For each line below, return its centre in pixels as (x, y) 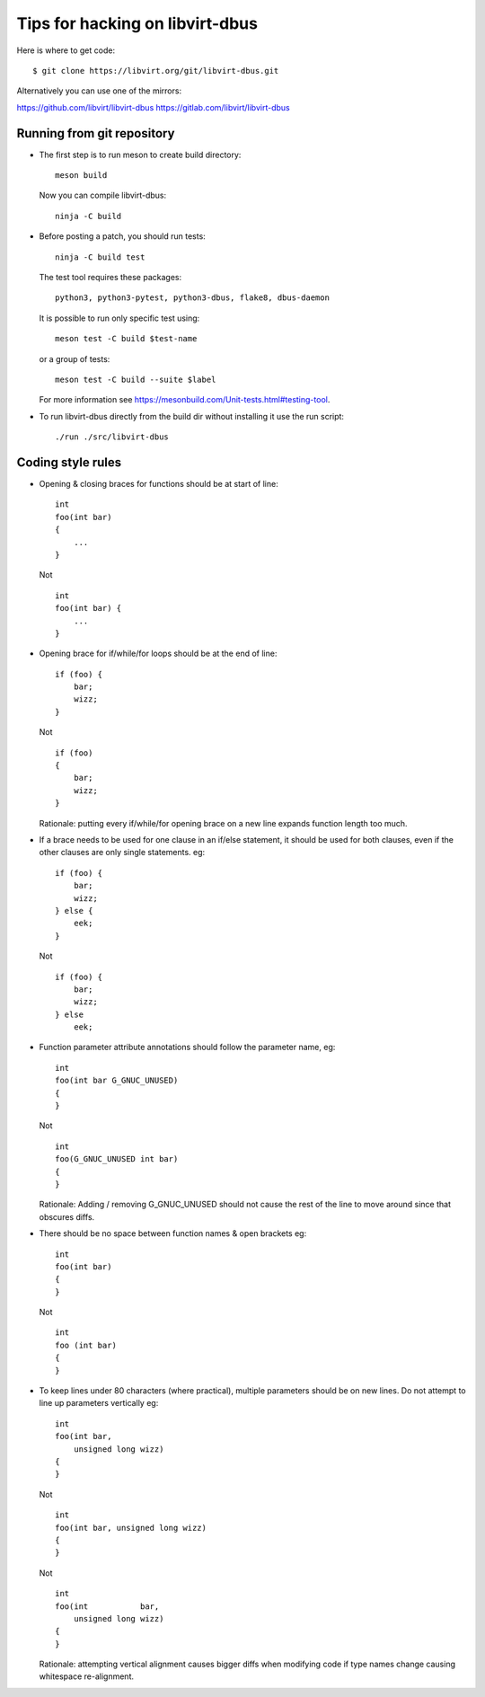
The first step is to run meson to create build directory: (140, 155)
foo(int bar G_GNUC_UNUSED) (117, 1081)
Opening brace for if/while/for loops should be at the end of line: (158, 654)
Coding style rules (69, 462)
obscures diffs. (67, 1216)
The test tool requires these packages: (110, 277)
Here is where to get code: (66, 50)
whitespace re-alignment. (87, 1676)
